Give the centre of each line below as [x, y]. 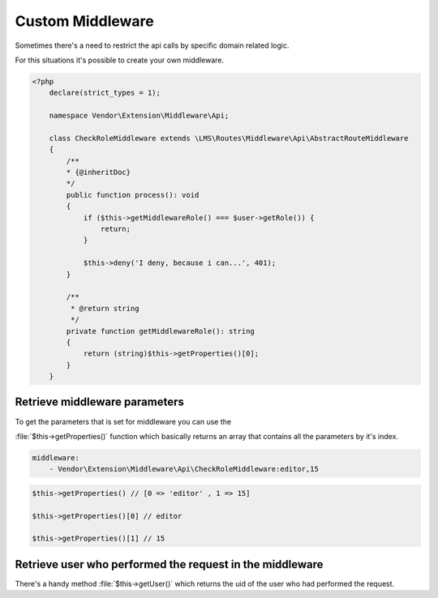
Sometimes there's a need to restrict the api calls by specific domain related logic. [152, 45]
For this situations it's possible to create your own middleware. [120, 60]
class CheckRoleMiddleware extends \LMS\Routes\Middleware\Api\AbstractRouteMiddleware [229, 138]
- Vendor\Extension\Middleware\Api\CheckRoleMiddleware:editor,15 [184, 469]
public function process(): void [133, 195]
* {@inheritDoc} [99, 173]
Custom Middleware [84, 21]
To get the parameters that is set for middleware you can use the [123, 421]
